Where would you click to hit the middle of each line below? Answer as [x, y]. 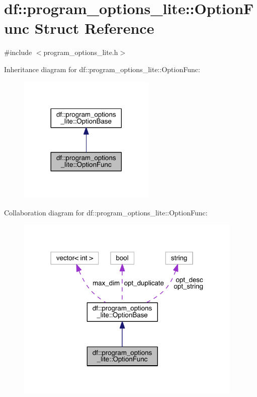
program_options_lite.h [81, 52]
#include [18, 52]
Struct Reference [94, 28]
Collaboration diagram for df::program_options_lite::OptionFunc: [106, 213]
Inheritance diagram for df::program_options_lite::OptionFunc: [102, 69]
